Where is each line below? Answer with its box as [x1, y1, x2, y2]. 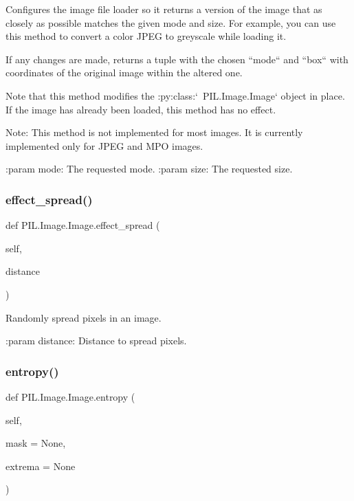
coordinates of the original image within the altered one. [5, 65, 243, 80]
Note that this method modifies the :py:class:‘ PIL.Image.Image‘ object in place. [5, 88, 345, 102]
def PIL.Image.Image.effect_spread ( [5, 218, 160, 232]
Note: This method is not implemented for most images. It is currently [5, 125, 303, 140]
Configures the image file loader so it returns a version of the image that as [5, 2, 322, 16]
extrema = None [5, 458, 76, 473]
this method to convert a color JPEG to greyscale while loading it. [5, 29, 287, 43]
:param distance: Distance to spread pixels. [5, 333, 187, 348]
